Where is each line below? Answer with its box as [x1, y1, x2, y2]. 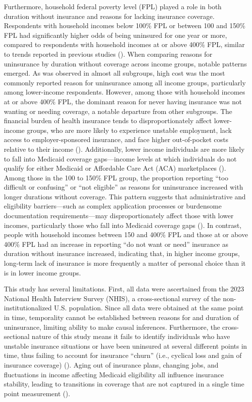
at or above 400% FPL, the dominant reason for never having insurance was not [4, 96, 242, 106]
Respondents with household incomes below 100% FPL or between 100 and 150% [4, 20, 246, 31]
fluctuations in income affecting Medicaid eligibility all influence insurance [4, 369, 224, 379]
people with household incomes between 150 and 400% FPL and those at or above [4, 229, 248, 240]
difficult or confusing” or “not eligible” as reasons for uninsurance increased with [4, 182, 243, 192]
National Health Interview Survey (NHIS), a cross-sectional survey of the [4, 293, 221, 303]
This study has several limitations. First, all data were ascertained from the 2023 [4, 284, 244, 294]
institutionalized [4, 303, 52, 313]
